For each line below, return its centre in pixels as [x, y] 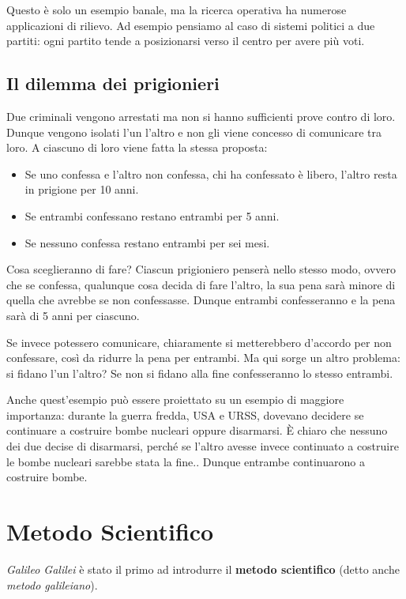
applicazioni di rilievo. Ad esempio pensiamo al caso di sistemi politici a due [191, 25]
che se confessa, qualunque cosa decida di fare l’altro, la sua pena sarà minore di [201, 284]
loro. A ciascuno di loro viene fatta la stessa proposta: [137, 147]
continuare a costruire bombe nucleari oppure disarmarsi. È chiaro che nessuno [197, 430]
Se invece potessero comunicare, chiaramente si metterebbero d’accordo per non [199, 342]
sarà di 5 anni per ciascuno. [73, 315]
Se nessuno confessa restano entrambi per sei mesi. [147, 242]
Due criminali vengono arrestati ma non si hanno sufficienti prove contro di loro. [201, 116]
